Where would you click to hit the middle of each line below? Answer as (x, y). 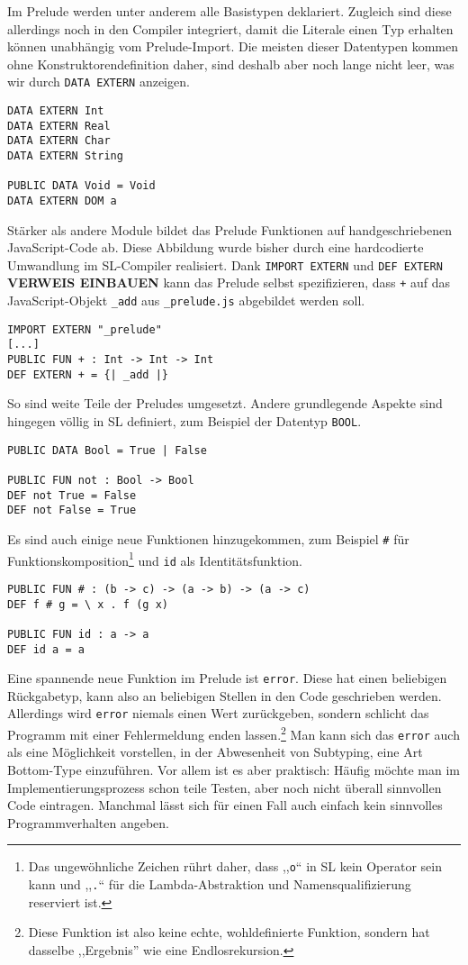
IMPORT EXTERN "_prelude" (85, 329)
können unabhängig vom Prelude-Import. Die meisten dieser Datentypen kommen (233, 46)
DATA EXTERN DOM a (62, 200)
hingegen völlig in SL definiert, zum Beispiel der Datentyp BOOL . (184, 421)
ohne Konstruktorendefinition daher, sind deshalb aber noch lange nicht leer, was (231, 64)
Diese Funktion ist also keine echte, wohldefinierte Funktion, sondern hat (229, 932)
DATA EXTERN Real (59, 126)
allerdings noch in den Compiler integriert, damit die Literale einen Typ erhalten (230, 28)
